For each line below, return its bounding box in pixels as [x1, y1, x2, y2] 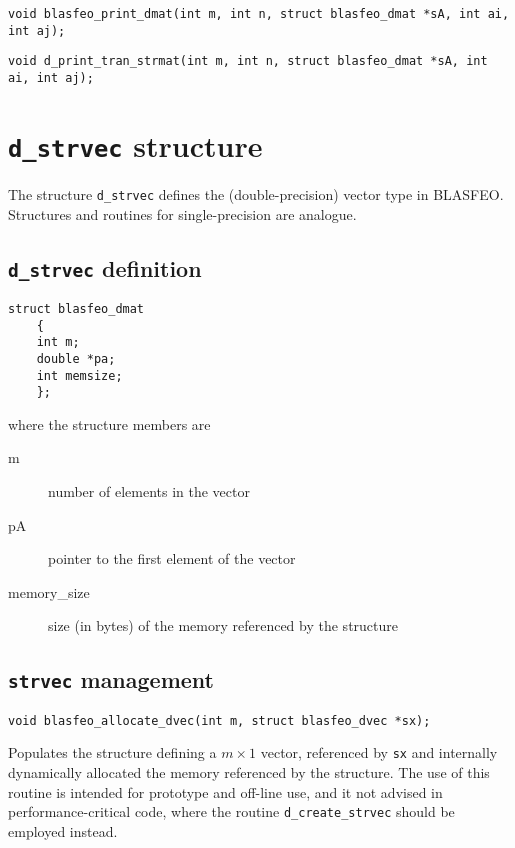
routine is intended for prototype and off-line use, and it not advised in [8, 781, 443, 802]
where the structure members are [8, 413, 211, 434]
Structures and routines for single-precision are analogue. [8, 203, 357, 224]
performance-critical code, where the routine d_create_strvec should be [8, 801, 455, 822]
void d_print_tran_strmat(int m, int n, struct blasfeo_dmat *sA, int [8, 54, 488, 69]
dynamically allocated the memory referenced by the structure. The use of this [8, 762, 490, 783]
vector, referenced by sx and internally [260, 742, 498, 763]
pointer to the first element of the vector [48, 548, 296, 569]
